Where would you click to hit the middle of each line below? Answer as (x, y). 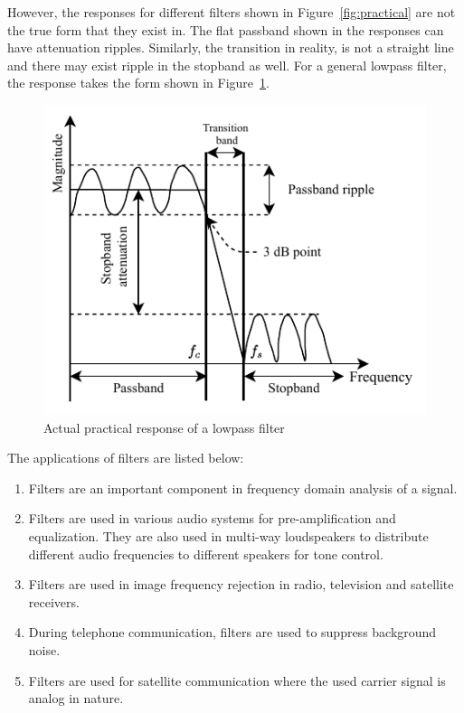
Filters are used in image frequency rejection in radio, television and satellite (241, 584)
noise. (44, 649)
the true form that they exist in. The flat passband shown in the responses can (226, 29)
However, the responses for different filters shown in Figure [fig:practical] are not (232, 12)
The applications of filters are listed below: (126, 458)
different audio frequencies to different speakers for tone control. (206, 554)
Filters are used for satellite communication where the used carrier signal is (237, 680)
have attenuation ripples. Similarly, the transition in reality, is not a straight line (231, 47)
